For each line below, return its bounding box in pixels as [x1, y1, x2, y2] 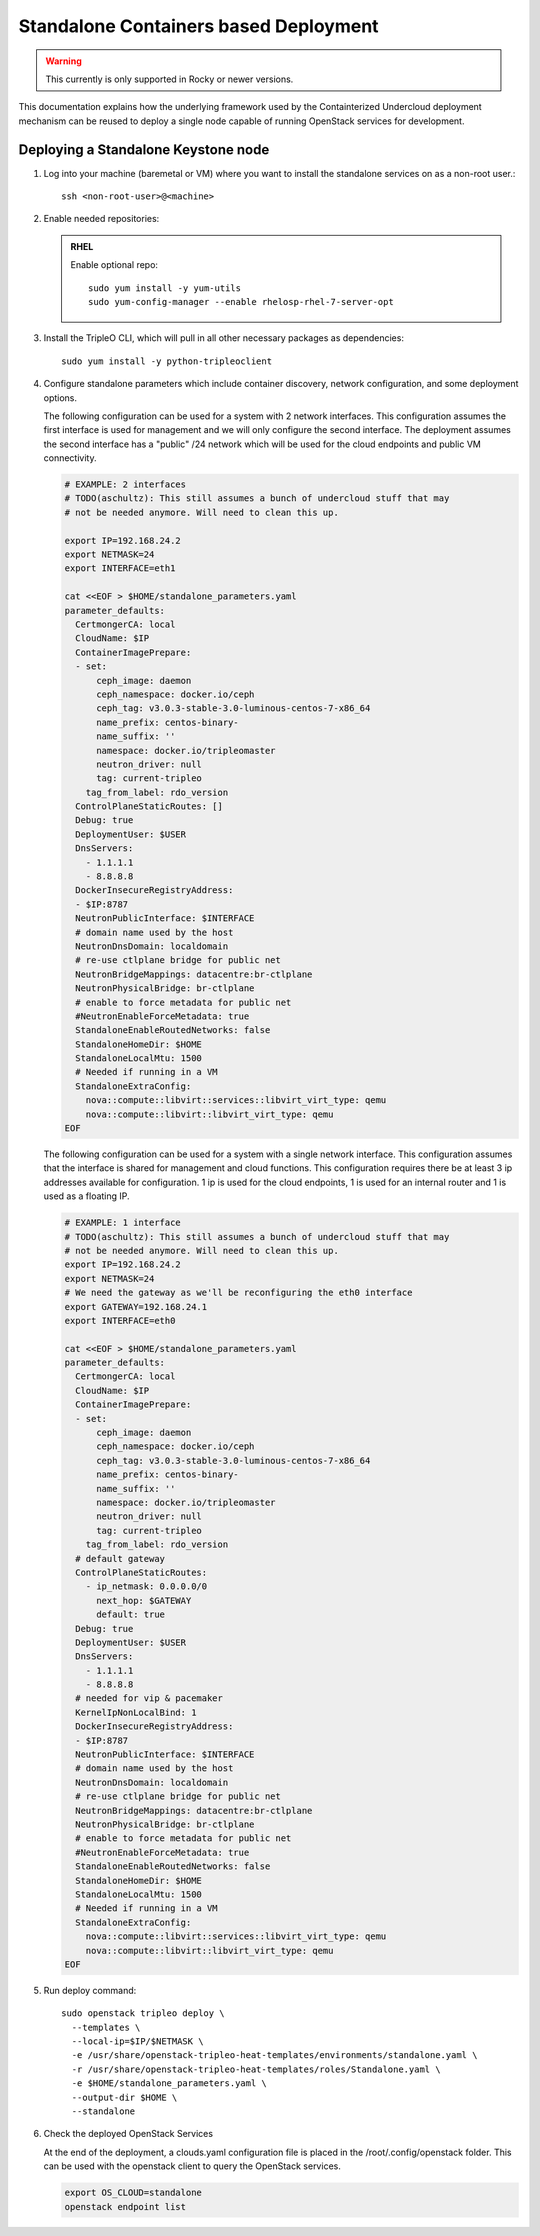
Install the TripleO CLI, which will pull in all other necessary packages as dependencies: [43, 332, 405, 344]
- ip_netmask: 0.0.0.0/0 [85, 1581, 208, 1592]
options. [43, 391, 78, 404]
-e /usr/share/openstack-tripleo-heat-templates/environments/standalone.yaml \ [71, 2050, 478, 2061]
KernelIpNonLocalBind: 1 [75, 1706, 197, 1718]
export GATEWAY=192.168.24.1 [64, 1301, 208, 1312]
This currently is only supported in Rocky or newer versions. [45, 73, 294, 85]
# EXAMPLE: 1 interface [64, 1217, 182, 1229]
